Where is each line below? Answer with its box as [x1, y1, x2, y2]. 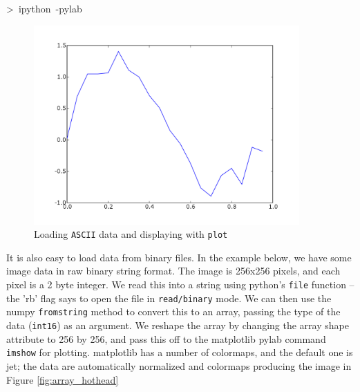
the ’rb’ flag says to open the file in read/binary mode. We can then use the [6, 290, 332, 305]
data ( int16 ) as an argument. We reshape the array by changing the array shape [6, 318, 349, 332]
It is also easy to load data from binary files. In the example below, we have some [6, 250, 352, 264]
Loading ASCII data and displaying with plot [34, 227, 228, 241]
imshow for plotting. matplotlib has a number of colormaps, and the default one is [6, 345, 353, 360]
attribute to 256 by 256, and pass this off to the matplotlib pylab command [6, 331, 326, 346]
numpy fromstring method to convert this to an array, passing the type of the [6, 304, 341, 319]
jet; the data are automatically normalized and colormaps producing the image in [6, 358, 352, 373]
